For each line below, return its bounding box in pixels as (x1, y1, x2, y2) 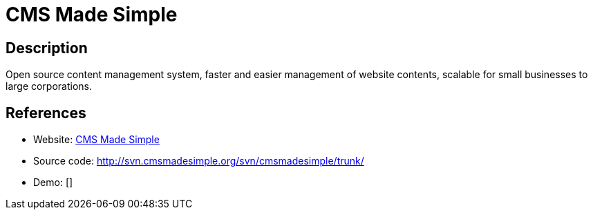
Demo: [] (33, 176, 73, 189)
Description (6, 39, 88, 57)
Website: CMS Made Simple (33, 133, 160, 146)
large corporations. (6, 80, 93, 93)
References (6, 104, 86, 122)
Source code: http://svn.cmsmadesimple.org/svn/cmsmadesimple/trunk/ (33, 155, 364, 167)
